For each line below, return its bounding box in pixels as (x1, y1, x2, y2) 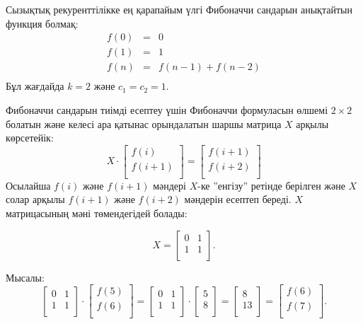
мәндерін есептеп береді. (184, 192, 292, 207)
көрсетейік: (6, 130, 54, 145)
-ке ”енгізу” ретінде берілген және (197, 178, 345, 192)
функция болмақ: (6, 16, 79, 30)
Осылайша (6, 178, 51, 192)
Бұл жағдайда (6, 79, 64, 93)
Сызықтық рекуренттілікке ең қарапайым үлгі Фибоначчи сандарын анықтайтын (6, 2, 352, 16)
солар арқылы (6, 192, 65, 207)
